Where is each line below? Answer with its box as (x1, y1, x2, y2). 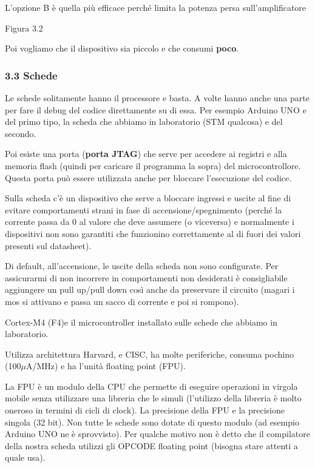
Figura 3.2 (5, 21, 43, 34)
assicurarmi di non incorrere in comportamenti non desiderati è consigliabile (5, 271, 288, 284)
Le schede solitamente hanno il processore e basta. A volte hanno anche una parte (5, 92, 310, 104)
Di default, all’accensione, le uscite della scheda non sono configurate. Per (5, 259, 279, 272)
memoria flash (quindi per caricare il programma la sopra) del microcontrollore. (5, 159, 301, 172)
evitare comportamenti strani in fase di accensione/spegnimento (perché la (5, 203, 282, 216)
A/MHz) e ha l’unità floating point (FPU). (25, 359, 186, 372)
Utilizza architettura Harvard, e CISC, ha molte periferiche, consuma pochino (5, 347, 294, 360)
